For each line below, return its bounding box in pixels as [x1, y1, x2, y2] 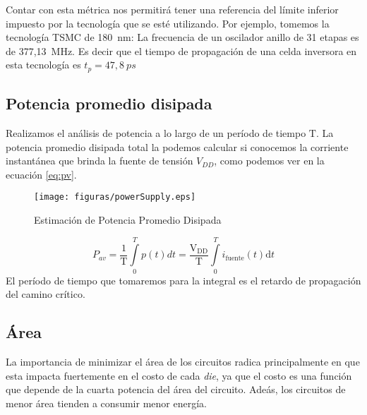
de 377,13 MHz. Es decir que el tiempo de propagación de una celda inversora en [6, 43, 357, 58]
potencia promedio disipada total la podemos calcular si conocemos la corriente [6, 139, 349, 154]
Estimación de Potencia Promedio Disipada [34, 212, 222, 227]
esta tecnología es [6, 57, 81, 72]
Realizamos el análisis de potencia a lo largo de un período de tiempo [6, 126, 306, 140]
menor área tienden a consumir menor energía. [6, 395, 207, 410]
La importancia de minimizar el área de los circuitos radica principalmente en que [6, 354, 360, 369]
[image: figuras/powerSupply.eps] [34, 192, 196, 203]
